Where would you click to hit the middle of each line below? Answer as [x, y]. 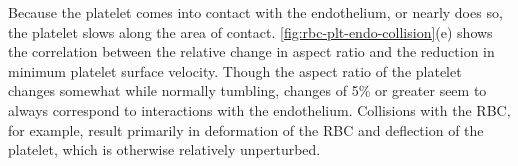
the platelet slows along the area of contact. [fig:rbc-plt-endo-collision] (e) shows [250, 31]
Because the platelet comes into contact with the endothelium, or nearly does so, [255, 12]
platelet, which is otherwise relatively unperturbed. [164, 149]
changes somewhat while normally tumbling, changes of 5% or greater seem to [247, 90]
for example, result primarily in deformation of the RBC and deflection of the [246, 129]
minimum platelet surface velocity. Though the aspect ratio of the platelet [235, 70]
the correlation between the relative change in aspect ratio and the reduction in [251, 51]
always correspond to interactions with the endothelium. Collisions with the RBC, [259, 109]
